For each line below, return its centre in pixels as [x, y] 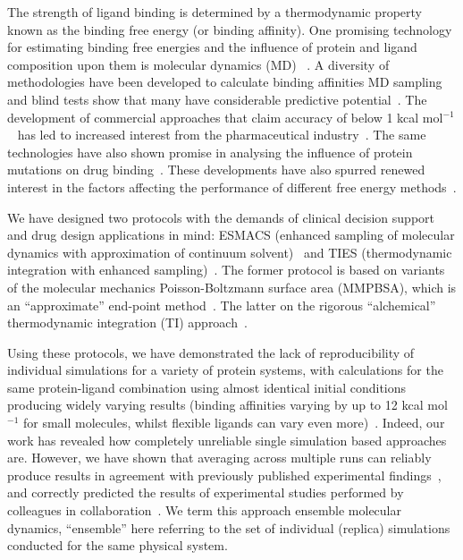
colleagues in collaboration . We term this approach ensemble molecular [204, 510]
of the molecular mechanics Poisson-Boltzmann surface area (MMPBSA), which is [232, 287]
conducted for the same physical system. [118, 545]
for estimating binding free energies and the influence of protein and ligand [212, 47]
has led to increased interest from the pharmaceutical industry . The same [222, 135]
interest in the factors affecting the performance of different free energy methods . [232, 187]
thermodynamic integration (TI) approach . [127, 322]
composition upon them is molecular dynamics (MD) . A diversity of [198, 64]
